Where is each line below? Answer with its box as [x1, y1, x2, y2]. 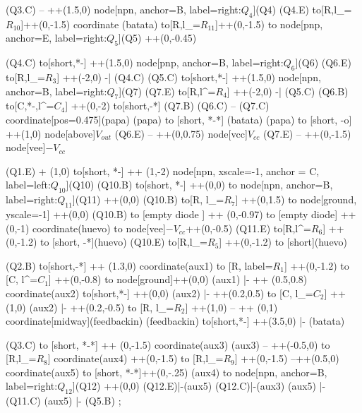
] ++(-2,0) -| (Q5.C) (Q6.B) [227, 83, 349, 98]
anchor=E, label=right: [6, 30, 107, 45]
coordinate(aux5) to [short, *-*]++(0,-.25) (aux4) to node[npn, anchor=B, [6, 364, 327, 379]
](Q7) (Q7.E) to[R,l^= [119, 83, 216, 98]
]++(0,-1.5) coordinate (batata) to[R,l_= [20, 16, 200, 31]
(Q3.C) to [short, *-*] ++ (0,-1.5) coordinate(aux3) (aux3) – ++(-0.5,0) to [6, 337, 330, 352]
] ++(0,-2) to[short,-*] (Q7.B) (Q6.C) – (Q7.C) [65, 98, 270, 113]
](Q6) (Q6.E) [295, 55, 351, 70]
